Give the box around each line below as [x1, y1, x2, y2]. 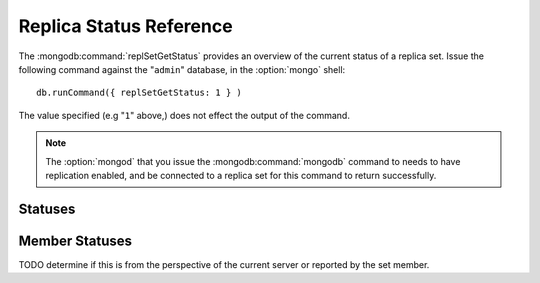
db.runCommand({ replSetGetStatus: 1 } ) [36, 87, 242, 99]
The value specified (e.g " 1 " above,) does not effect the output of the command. [18, 109, 350, 121]
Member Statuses [18, 232, 133, 249]
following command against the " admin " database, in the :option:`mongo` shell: [18, 63, 346, 75]
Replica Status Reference [18, 15, 234, 37]
